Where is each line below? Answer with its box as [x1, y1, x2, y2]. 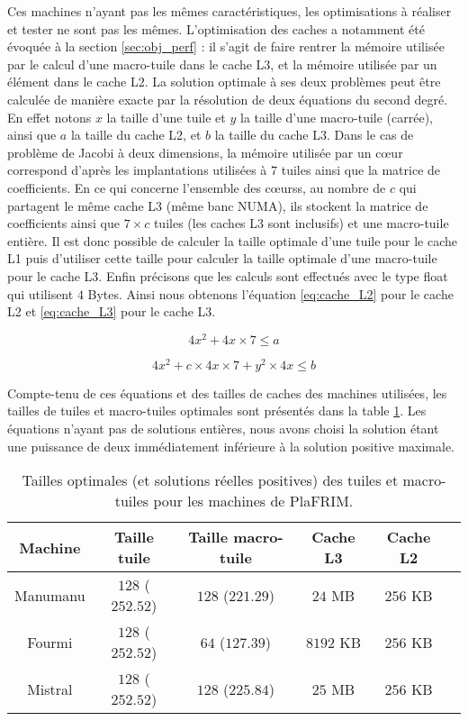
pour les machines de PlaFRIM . [153, 490, 354, 512]
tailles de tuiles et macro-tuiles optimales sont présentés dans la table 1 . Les [7, 401, 427, 420]
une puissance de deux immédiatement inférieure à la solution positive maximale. [7, 436, 454, 455]
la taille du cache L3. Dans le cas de [214, 125, 414, 144]
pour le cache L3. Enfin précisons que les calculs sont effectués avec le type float [7, 266, 448, 285]
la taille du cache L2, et [70, 125, 202, 144]
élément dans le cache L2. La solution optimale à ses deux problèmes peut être [7, 72, 441, 91]
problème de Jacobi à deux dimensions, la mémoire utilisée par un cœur [7, 142, 403, 161]
